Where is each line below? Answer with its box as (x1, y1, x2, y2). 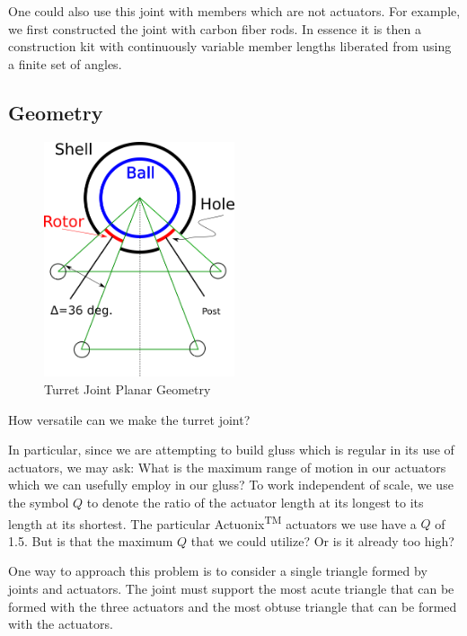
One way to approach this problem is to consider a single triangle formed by (8, 561, 427, 580)
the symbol (8, 492, 69, 511)
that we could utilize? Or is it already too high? (190, 531, 454, 550)
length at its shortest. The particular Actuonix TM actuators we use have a (8, 511, 417, 533)
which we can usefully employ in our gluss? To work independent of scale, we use (8, 475, 454, 494)
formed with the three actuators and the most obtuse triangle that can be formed (8, 596, 457, 615)
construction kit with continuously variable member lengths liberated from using (8, 37, 452, 56)
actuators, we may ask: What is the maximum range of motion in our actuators (8, 457, 446, 476)
